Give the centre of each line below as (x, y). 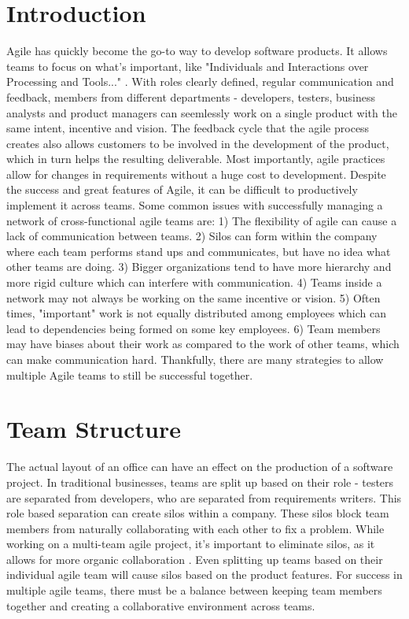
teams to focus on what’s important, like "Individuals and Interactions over (188, 66)
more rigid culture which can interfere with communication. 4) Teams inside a (194, 282)
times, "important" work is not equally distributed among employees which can (196, 313)
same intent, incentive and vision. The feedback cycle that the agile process (188, 128)
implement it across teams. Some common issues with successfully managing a (195, 205)
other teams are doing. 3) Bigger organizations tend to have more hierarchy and (199, 267)
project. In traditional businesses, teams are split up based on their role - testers (200, 482)
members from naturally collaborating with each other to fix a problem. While (195, 528)
